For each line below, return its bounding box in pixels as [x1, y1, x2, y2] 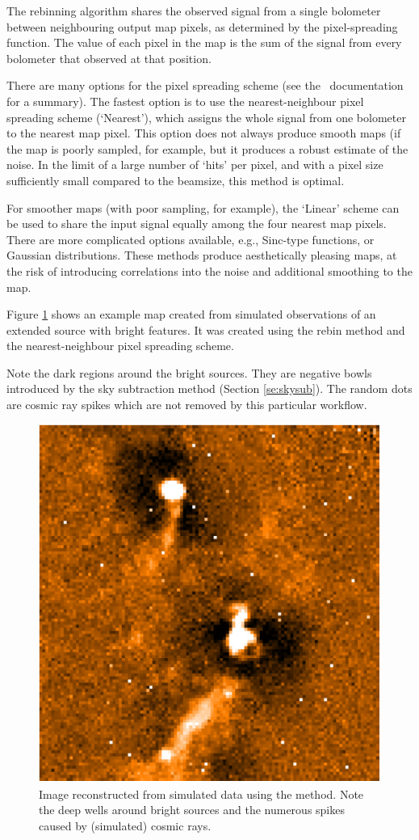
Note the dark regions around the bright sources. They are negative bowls [6, 364, 372, 381]
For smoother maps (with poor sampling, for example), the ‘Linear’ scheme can [6, 199, 400, 216]
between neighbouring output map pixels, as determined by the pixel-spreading [6, 18, 398, 35]
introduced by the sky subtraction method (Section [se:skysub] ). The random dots [6, 380, 413, 397]
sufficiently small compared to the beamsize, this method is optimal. [6, 171, 345, 188]
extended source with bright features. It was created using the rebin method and [6, 321, 405, 338]
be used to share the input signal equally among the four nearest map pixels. [6, 215, 387, 232]
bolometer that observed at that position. [6, 49, 212, 66]
